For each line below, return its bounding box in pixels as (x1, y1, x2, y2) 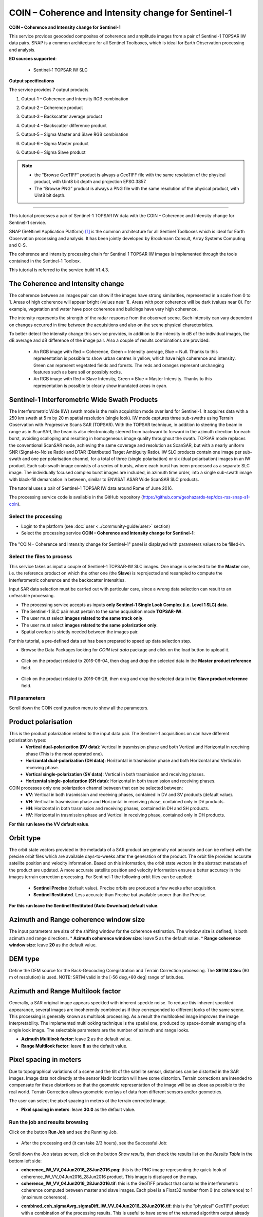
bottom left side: (9, 1158, 42, 1163)
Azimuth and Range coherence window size (9, 916, 145, 924)
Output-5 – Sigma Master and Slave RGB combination (21, 131, 129, 137)
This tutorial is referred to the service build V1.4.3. (9, 267, 110, 273)
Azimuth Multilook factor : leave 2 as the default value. (21, 1036, 132, 1042)
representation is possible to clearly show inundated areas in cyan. (33, 383, 168, 388)
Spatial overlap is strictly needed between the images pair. (21, 629, 139, 635)
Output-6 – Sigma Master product (21, 140, 89, 146)
